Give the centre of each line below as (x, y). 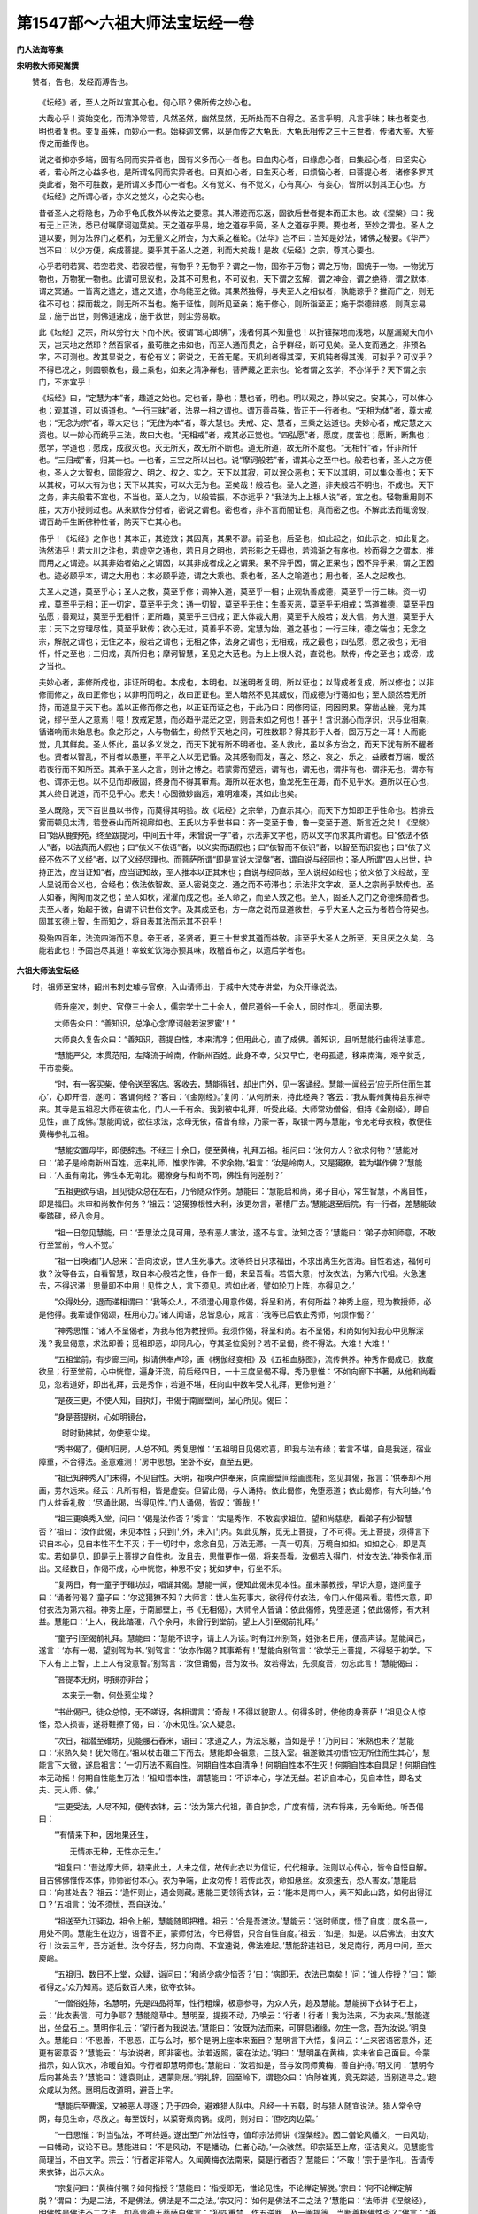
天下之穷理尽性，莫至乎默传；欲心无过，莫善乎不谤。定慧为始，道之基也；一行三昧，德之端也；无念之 (240, 629)
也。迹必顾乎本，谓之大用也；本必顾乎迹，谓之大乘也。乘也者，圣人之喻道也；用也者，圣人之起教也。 (224, 575)
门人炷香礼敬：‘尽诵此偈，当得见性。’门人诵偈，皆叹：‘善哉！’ (149, 1502)
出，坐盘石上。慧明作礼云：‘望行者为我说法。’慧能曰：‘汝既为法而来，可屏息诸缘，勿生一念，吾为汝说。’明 (229, 2027)
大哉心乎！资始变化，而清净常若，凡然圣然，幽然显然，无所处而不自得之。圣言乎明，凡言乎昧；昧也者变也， (236, 119)
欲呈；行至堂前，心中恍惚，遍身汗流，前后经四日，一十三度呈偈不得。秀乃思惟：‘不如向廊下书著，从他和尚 (233, 1372)
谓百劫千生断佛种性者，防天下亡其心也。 (112, 522)
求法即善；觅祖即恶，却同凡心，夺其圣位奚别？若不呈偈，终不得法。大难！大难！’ (241, 1343)
